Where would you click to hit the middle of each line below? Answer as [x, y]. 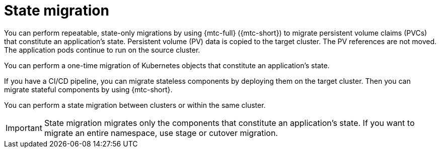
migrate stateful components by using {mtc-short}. [88, 89]
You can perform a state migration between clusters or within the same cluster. [135, 105]
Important [24, 128]
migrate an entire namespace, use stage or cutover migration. [161, 133]
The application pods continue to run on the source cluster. [102, 50]
